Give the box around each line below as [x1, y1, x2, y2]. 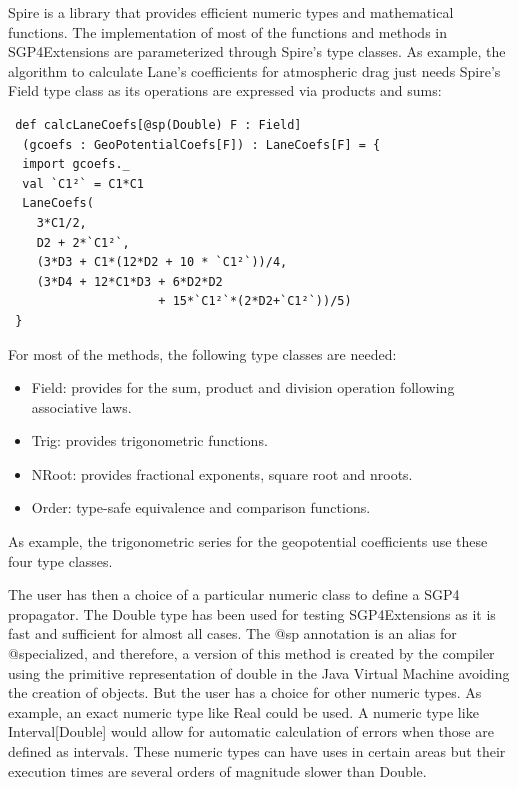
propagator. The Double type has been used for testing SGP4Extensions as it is [8, 603, 496, 624]
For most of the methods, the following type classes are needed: [8, 343, 397, 364]
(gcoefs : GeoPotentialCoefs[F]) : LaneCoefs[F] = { [22, 137, 381, 152]
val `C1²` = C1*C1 [22, 176, 145, 191]
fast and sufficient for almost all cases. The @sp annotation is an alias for [8, 623, 457, 644]
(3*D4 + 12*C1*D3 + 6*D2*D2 [36, 274, 223, 289]
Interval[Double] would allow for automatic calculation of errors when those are [8, 721, 494, 742]
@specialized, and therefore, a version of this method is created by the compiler [8, 643, 495, 664]
